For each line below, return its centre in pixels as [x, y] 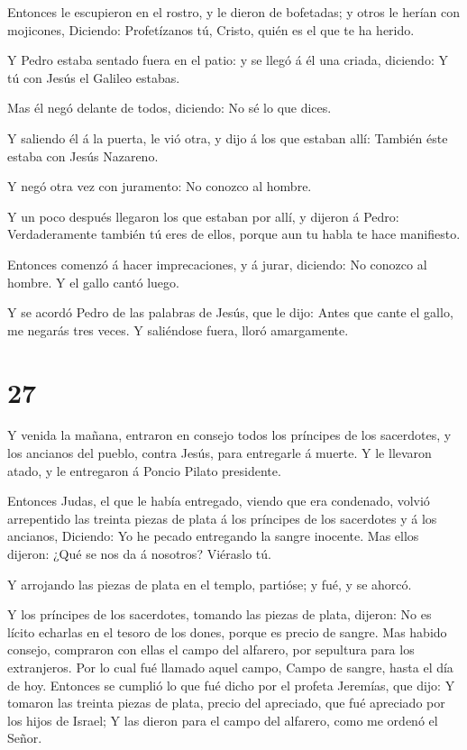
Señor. [25, 738]
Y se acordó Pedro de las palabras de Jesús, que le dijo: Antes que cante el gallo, [230, 312]
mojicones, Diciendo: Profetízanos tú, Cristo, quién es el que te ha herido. [211, 29]
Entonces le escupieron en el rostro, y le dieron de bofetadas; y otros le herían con [234, 12]
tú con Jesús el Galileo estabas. [94, 77]
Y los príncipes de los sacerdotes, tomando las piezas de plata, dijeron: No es [220, 614]
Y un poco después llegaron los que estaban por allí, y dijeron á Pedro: [203, 216]
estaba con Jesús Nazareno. [83, 155]
